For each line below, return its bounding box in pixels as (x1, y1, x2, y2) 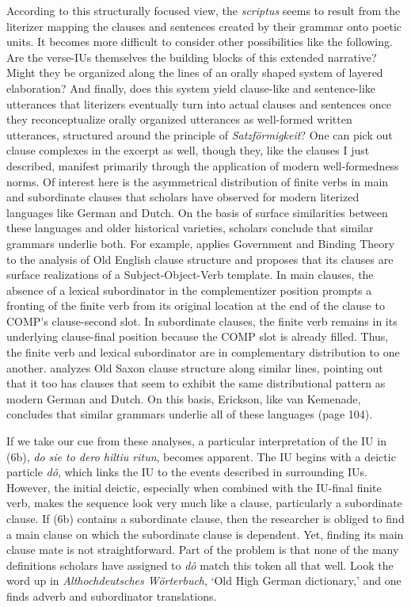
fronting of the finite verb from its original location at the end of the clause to (6, 297, 385, 314)
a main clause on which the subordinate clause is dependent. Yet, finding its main (6, 525, 404, 542)
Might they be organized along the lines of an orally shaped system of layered (6, 64, 383, 81)
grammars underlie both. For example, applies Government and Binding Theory (6, 235, 395, 251)
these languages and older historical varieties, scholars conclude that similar (6, 220, 374, 236)
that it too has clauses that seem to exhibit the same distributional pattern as (6, 375, 386, 391)
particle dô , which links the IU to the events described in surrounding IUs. (6, 464, 367, 480)
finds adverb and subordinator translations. (6, 587, 217, 604)
